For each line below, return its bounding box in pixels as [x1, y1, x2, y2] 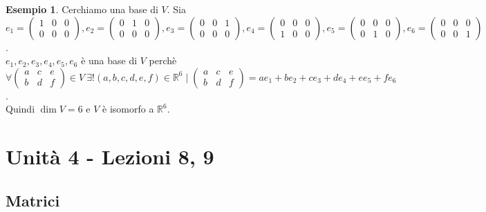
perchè [149, 53, 177, 68]
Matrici [6, 189, 60, 211]
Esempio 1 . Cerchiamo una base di [6, 2, 158, 16]
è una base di [81, 53, 138, 68]
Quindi [6, 102, 35, 116]
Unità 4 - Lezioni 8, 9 [6, 142, 214, 171]
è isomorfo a [102, 102, 154, 116]
